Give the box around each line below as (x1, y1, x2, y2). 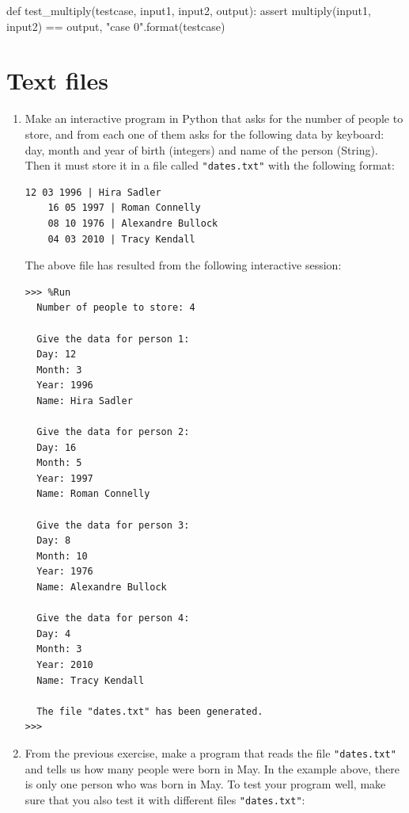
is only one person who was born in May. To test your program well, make (25, 776, 386, 792)
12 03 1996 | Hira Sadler (25, 186, 161, 198)
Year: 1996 (36, 380, 93, 391)
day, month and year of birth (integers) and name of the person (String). (25, 141, 378, 158)
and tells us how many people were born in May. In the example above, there (25, 760, 400, 777)
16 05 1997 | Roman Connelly (47, 202, 201, 214)
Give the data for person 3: (36, 519, 190, 531)
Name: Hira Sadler (36, 395, 133, 406)
